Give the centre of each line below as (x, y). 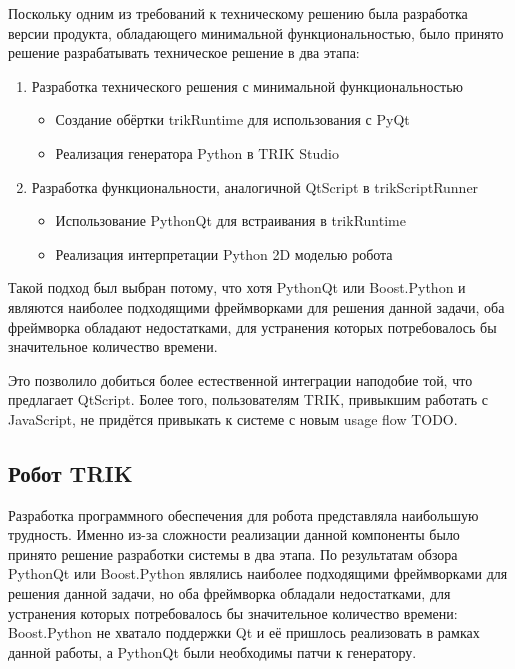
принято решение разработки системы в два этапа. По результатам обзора (233, 553)
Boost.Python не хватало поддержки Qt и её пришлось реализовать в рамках (244, 632)
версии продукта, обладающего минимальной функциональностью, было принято (256, 32)
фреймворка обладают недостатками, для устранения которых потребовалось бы (252, 326)
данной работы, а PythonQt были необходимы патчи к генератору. (212, 651)
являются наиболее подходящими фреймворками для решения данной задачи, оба (256, 306)
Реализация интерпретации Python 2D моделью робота (224, 253)
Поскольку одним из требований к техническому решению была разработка (238, 13)
